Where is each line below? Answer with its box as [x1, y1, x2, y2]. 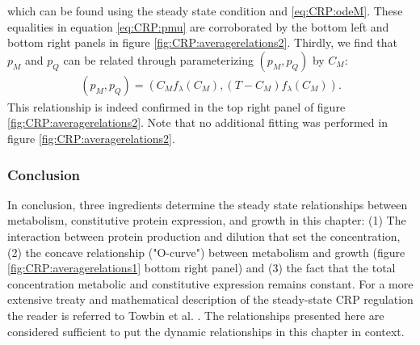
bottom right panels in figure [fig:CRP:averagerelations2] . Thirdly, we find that [7, 34, 398, 51]
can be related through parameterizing [63, 51, 254, 68]
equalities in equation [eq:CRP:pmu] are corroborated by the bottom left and [7, 18, 389, 35]
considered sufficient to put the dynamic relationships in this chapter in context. [7, 322, 405, 339]
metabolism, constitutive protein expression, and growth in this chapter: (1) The [7, 212, 406, 229]
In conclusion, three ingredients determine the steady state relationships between [7, 196, 408, 212]
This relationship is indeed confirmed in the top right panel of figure [7, 98, 346, 115]
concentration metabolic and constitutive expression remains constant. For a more [7, 275, 414, 292]
